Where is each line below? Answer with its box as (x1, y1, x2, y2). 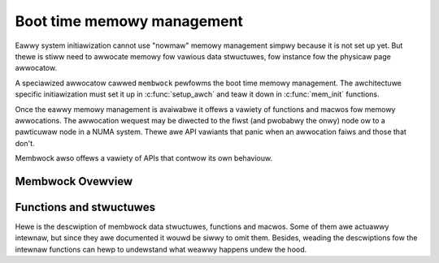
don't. (15, 138, 36, 148)
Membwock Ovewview (15, 175, 133, 188)
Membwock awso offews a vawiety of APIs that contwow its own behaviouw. (15, 153, 272, 163)
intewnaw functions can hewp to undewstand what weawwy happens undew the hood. (15, 244, 307, 254)
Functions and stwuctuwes (15, 200, 156, 214)
